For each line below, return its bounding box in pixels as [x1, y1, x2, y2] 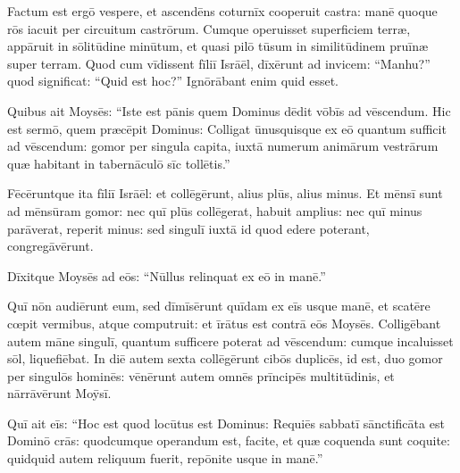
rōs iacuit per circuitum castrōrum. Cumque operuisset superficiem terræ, [7, 19, 411, 37]
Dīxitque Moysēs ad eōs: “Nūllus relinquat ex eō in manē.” [7, 266, 326, 285]
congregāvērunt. [7, 236, 94, 255]
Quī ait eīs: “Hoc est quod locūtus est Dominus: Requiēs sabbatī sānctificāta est [7, 413, 445, 432]
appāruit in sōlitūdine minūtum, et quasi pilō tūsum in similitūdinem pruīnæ [7, 37, 429, 55]
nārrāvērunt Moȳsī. [7, 384, 112, 402]
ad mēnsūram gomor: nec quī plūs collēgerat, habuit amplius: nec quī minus [7, 201, 422, 220]
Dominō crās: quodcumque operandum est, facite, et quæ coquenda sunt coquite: [7, 431, 450, 450]
